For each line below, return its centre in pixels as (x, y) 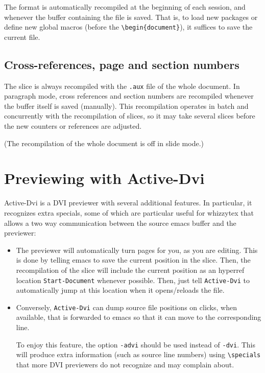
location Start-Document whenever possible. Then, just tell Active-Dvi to (133, 280)
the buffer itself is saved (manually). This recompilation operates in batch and (126, 106)
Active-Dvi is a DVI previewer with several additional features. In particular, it (128, 203)
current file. (22, 37)
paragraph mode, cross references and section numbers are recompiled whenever (129, 96)
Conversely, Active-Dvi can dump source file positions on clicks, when (126, 307)
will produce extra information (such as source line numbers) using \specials (138, 354)
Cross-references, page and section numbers (122, 64)
